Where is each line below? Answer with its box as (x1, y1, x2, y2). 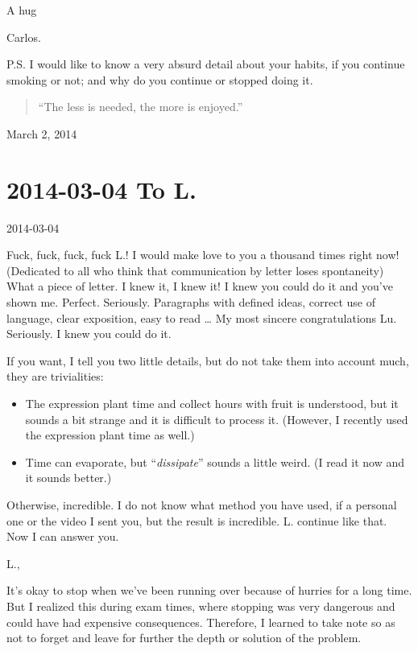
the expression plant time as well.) (25, 426, 195, 443)
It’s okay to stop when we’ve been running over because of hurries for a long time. (6, 582, 412, 599)
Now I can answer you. (6, 528, 119, 545)
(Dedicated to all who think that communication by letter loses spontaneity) (6, 262, 384, 278)
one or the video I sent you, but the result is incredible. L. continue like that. (6, 512, 387, 529)
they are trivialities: (6, 368, 104, 385)
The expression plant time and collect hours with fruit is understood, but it (25, 395, 399, 412)
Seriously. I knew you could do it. (6, 325, 172, 342)
